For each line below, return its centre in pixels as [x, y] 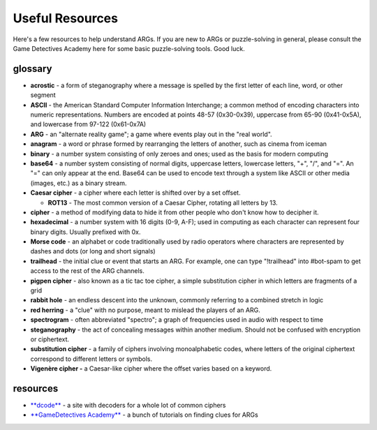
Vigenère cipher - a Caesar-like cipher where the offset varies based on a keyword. [151, 369]
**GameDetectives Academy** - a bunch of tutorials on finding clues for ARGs [144, 415]
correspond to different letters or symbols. [91, 359]
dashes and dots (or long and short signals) [93, 251]
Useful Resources [66, 18]
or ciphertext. [50, 339]
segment [43, 95]
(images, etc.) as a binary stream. [79, 183]
